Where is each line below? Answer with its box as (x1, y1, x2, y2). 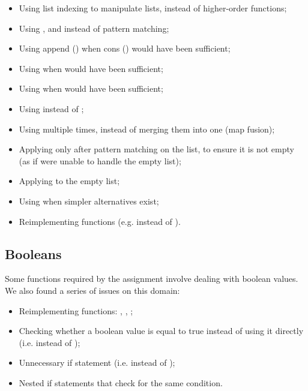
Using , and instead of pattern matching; (19, 22, 169, 34)
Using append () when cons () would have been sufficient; (19, 42, 231, 55)
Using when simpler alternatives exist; (19, 194, 159, 207)
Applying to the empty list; (19, 175, 120, 187)
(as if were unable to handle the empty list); (19, 154, 181, 167)
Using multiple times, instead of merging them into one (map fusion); (19, 122, 275, 135)
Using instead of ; (19, 102, 84, 115)
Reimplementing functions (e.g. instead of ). (19, 215, 181, 227)
